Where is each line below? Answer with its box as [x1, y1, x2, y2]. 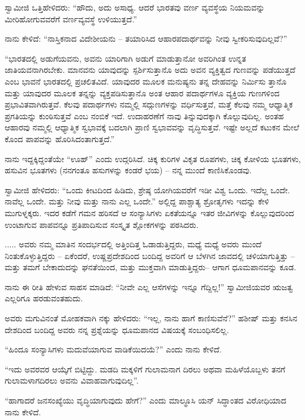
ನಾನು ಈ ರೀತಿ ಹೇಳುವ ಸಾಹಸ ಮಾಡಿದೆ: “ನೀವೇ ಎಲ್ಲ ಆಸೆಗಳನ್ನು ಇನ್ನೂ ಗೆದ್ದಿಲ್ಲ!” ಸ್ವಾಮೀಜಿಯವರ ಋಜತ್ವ [5, 280, 293, 293]
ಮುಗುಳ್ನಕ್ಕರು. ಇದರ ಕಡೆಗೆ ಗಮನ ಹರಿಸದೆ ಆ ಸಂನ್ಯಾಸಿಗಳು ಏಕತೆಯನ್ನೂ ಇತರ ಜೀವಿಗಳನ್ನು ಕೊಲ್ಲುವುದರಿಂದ [5, 206, 294, 219]
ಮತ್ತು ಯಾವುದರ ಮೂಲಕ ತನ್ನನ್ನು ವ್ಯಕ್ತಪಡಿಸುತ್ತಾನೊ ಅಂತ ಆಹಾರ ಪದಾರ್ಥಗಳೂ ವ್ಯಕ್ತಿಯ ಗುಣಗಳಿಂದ [5, 86, 280, 99]
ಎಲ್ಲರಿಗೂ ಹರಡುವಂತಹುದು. [5, 292, 83, 304]
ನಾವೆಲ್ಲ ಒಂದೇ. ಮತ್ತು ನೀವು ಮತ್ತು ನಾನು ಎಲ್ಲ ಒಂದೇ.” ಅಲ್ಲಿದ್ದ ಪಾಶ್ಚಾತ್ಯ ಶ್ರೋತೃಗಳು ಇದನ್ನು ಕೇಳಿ [5, 195, 269, 207]
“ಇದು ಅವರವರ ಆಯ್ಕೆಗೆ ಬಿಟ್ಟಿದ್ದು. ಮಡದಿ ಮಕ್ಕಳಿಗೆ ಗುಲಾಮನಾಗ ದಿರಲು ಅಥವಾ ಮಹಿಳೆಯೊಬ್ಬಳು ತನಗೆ [5, 362, 286, 375]
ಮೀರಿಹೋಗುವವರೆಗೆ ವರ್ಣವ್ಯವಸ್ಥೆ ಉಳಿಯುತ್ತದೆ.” [5, 12, 138, 25]
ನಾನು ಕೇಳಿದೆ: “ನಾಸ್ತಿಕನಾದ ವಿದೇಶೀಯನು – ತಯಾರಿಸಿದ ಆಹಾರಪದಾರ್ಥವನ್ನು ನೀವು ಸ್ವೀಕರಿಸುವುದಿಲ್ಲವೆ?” [5, 32, 287, 45]
